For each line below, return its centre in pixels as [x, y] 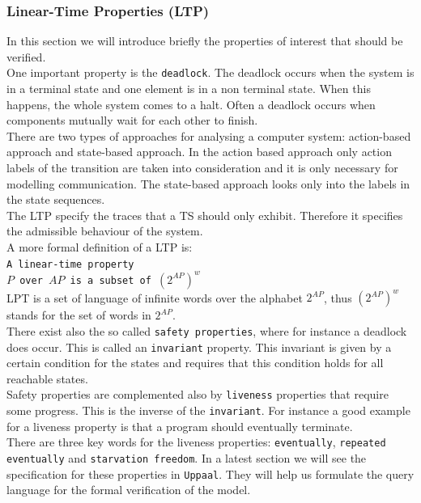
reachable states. [47, 378]
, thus [338, 297]
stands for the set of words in [79, 315]
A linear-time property [70, 264]
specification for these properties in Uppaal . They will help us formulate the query [210, 473]
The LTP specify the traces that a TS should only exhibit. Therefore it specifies [205, 215]
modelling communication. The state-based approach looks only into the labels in [208, 183]
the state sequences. [56, 199]
